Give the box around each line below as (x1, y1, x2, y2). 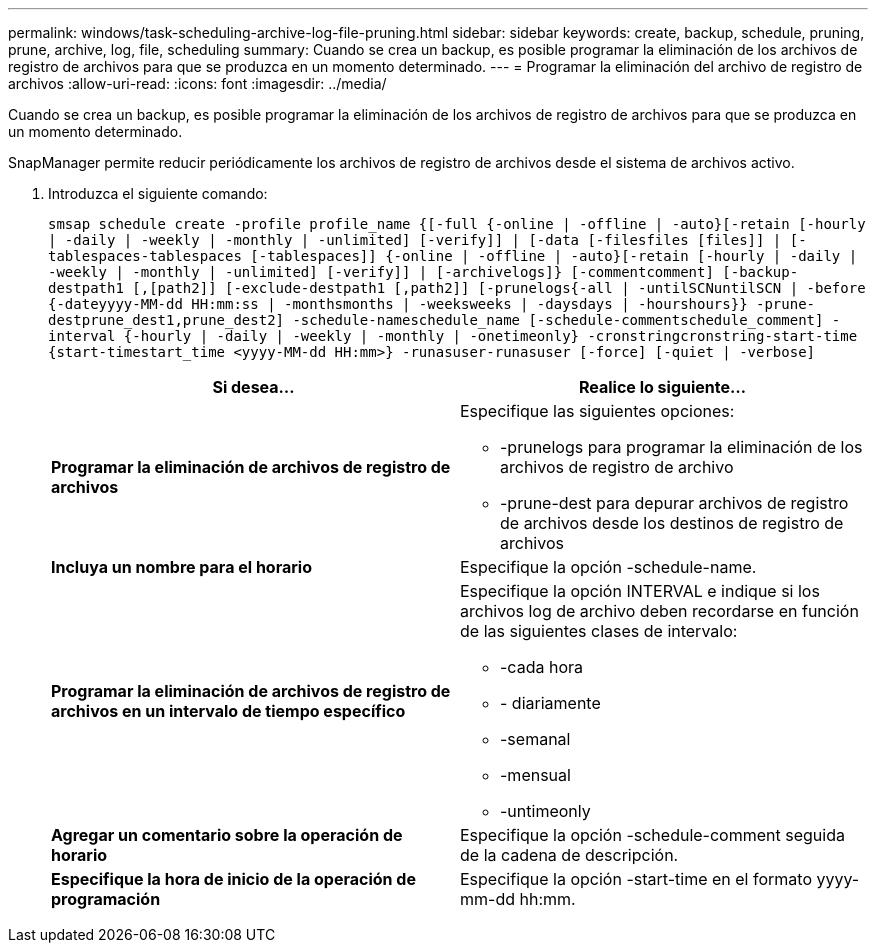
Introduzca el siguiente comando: (48, 185, 268, 202)
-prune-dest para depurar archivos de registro (500, 493, 849, 513)
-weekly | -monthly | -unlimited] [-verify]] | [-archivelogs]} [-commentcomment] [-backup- (48, 264, 799, 280)
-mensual (500, 765, 571, 785)
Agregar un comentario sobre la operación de (51, 825, 403, 845)
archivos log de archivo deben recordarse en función (460, 601, 859, 621)
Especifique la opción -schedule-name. (460, 557, 757, 577)
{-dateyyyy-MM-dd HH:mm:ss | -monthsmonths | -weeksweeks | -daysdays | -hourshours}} (48, 296, 748, 312)
